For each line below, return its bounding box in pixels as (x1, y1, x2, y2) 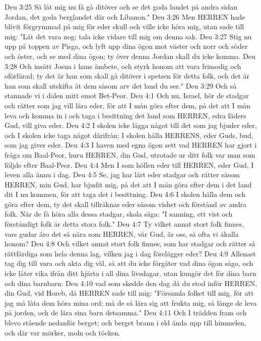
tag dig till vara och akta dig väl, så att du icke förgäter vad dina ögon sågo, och (5, 258, 253, 268)
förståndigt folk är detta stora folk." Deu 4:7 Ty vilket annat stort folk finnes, (5, 219, 244, 229)
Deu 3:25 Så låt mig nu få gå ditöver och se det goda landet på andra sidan (5, 2, 238, 12)
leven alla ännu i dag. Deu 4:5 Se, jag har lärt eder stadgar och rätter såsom (5, 169, 240, 180)
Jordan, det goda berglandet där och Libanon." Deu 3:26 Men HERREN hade (5, 11, 245, 22)
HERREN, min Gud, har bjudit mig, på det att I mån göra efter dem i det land (5, 179, 252, 189)
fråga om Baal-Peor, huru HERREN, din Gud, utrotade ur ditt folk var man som (5, 149, 255, 160)
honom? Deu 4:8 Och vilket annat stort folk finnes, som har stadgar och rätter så (5, 238, 255, 249)
